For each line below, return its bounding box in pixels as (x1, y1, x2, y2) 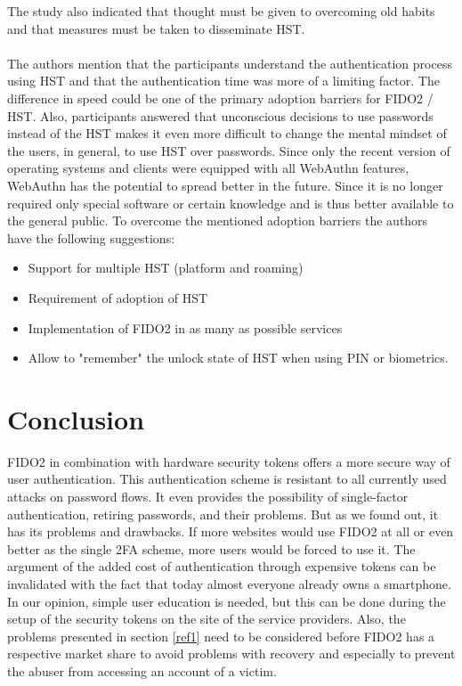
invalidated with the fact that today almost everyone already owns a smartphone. (7, 574, 451, 592)
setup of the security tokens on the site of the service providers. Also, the (7, 609, 406, 628)
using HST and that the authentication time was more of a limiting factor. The (7, 71, 440, 90)
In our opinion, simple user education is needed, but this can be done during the (7, 592, 446, 610)
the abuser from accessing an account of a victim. (7, 661, 277, 680)
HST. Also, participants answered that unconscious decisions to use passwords (7, 106, 434, 125)
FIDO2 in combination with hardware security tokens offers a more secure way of (7, 452, 450, 470)
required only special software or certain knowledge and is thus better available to (7, 193, 454, 212)
